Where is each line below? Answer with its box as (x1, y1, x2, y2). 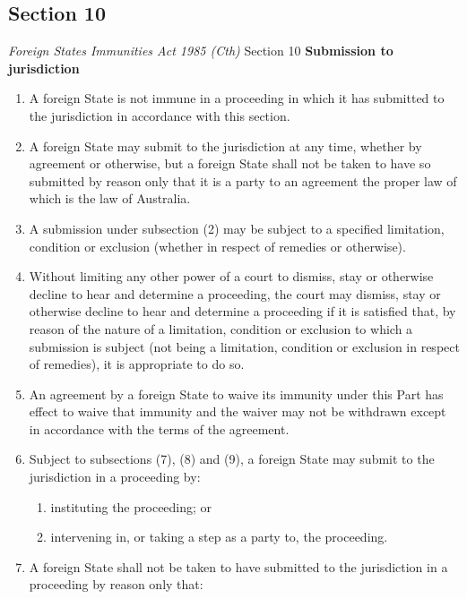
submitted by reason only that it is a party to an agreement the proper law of (29, 171, 457, 190)
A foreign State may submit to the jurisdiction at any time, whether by (29, 136, 422, 155)
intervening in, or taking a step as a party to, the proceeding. (50, 527, 388, 546)
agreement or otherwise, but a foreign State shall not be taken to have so (29, 154, 431, 173)
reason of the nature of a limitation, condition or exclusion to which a (29, 319, 413, 338)
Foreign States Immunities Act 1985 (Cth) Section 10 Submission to (8, 41, 393, 60)
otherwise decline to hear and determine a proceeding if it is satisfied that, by (29, 302, 456, 321)
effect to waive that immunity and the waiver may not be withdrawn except (29, 402, 446, 421)
